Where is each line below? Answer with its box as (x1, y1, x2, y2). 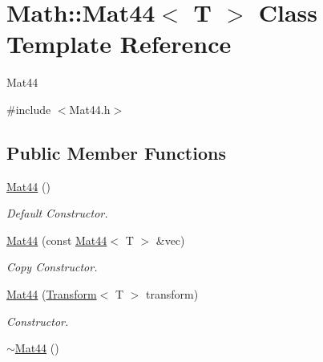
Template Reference (6, 27, 232, 60)
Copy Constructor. (6, 258, 98, 275)
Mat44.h (69, 100, 111, 117)
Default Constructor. (6, 205, 108, 222)
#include (6, 100, 51, 117)
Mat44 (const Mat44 (6, 231, 107, 248)
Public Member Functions (6, 140, 226, 165)
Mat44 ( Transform (6, 286, 97, 303)
